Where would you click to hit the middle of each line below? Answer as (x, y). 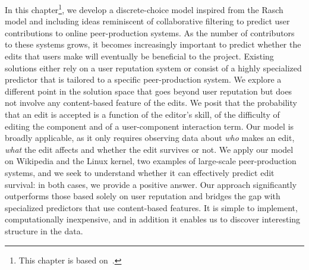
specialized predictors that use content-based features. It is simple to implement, (151, 207)
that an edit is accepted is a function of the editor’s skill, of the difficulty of (142, 114)
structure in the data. (44, 230)
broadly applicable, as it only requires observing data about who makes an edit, (150, 138)
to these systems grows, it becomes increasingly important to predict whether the (153, 44)
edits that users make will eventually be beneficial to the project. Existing (139, 56)
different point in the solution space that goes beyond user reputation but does (149, 91)
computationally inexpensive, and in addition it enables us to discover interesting (153, 219)
